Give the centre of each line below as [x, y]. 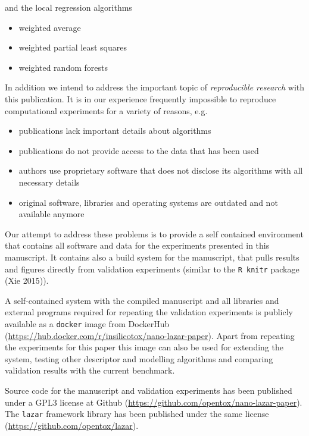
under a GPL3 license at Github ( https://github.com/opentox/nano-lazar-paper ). [154, 402]
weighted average [50, 27]
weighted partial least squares [73, 47]
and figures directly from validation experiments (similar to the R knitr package [152, 269]
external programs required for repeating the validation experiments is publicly [149, 312]
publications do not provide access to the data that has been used [139, 150]
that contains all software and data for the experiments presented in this [137, 245]
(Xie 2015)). [27, 280]
